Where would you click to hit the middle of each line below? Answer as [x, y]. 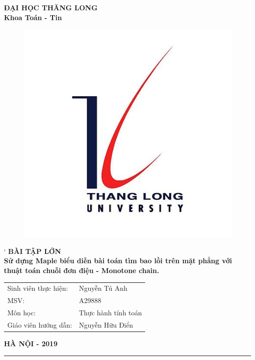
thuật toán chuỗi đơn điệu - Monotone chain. [82, 270]
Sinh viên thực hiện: [38, 288]
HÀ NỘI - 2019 [31, 343]
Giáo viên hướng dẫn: [40, 324]
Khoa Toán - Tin [33, 17]
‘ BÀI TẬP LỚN [33, 251]
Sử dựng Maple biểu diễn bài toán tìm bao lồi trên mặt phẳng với [118, 261]
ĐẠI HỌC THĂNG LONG [51, 7]
